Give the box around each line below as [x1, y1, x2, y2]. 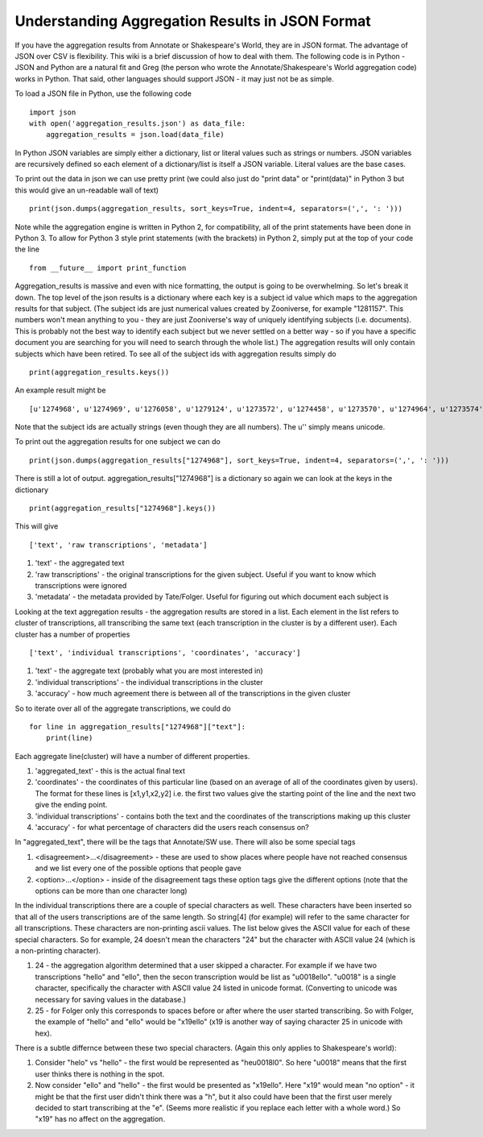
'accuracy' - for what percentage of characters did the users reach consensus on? [35, 823, 310, 832]
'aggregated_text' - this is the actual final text [35, 766, 185, 776]
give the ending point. [35, 800, 108, 810]
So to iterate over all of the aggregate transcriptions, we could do [14, 703, 231, 713]
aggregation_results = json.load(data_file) [45, 130, 225, 139]
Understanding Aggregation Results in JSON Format [14, 12, 372, 30]
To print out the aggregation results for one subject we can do [14, 437, 221, 446]
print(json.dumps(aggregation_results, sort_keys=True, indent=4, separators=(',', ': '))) [29, 204, 402, 214]
